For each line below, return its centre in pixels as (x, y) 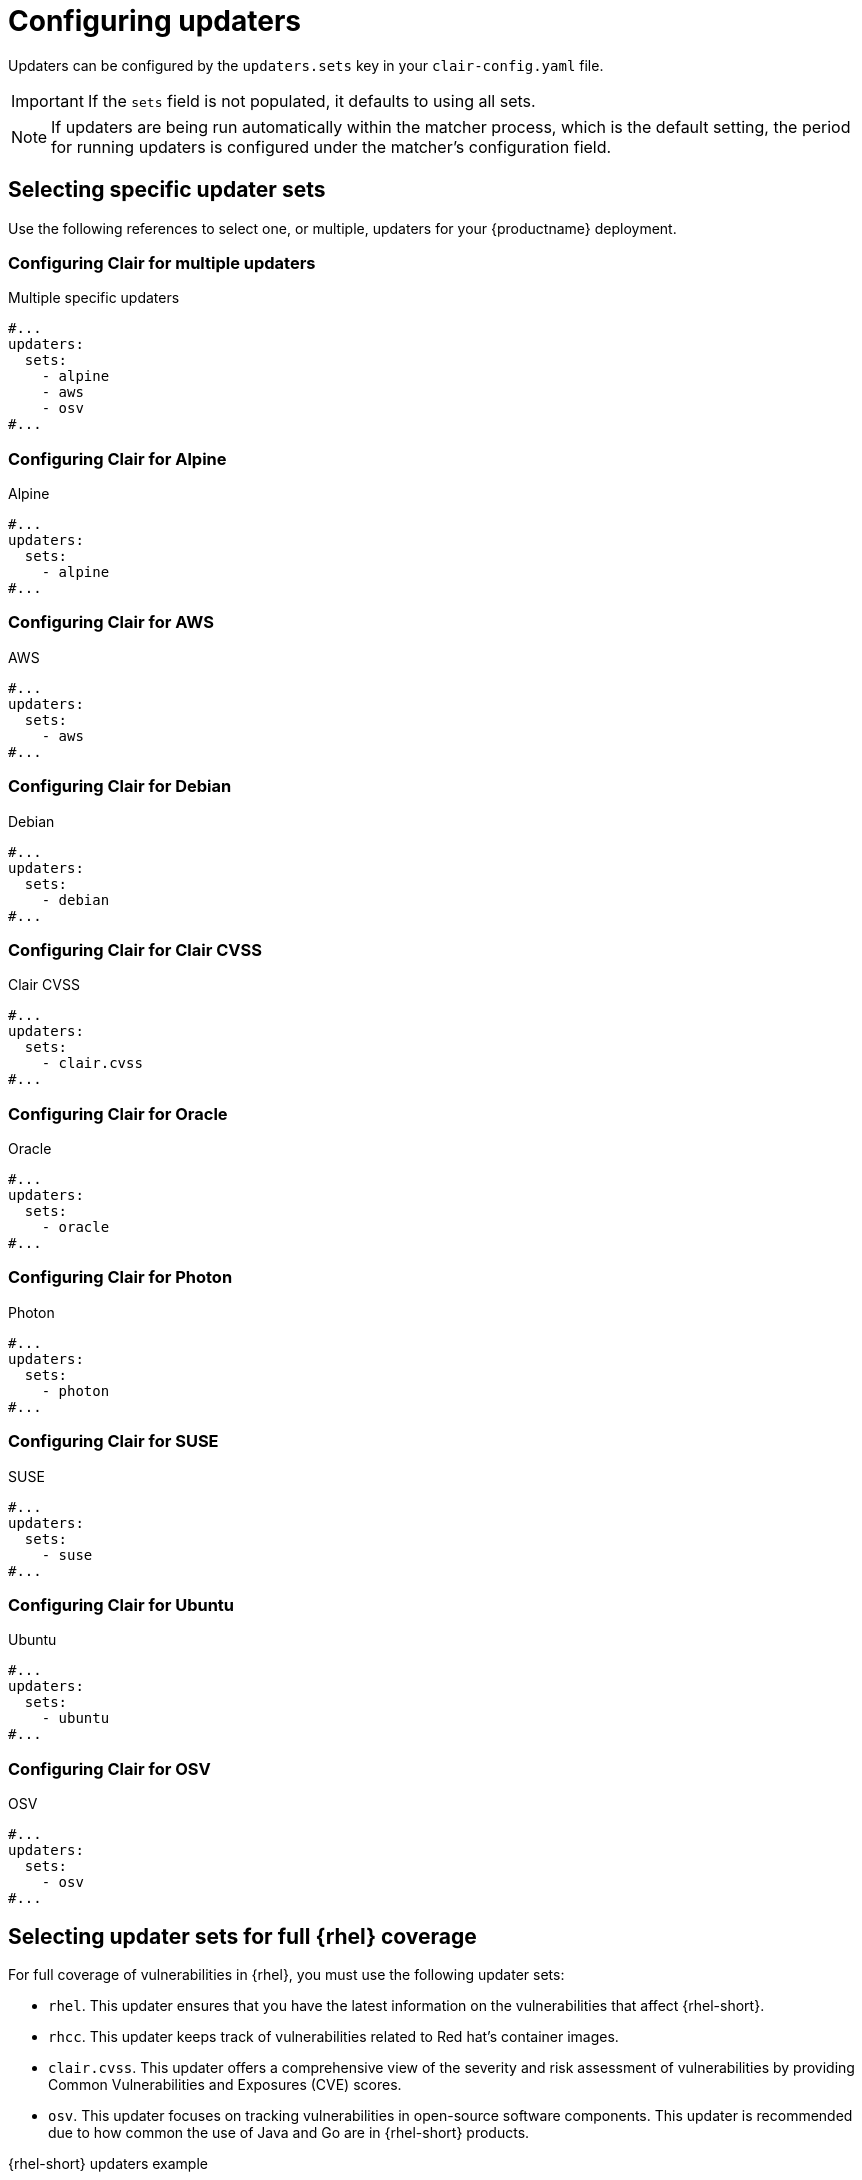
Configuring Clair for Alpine (117, 458)
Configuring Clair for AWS (111, 622)
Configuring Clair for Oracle (118, 1113)
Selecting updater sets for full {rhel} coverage (242, 1936)
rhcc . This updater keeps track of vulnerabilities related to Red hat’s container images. (333, 2036)
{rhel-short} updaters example (108, 2163)
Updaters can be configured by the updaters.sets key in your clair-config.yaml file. (306, 65)
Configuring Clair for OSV (109, 1768)
